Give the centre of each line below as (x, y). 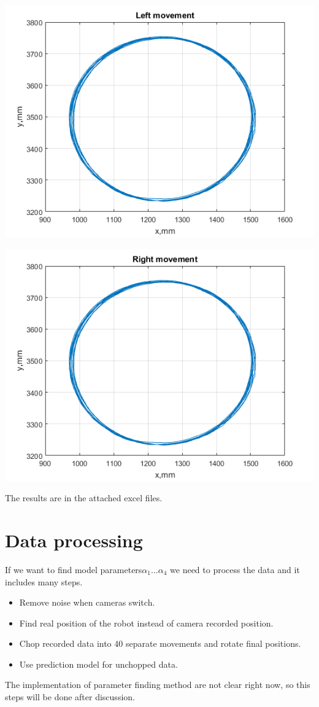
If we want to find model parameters (74, 569)
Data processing (74, 540)
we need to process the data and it (235, 569)
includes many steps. (44, 581)
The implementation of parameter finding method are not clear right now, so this (158, 685)
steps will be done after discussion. (70, 697)
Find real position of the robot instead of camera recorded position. (146, 623)
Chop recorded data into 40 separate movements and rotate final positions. (160, 643)
